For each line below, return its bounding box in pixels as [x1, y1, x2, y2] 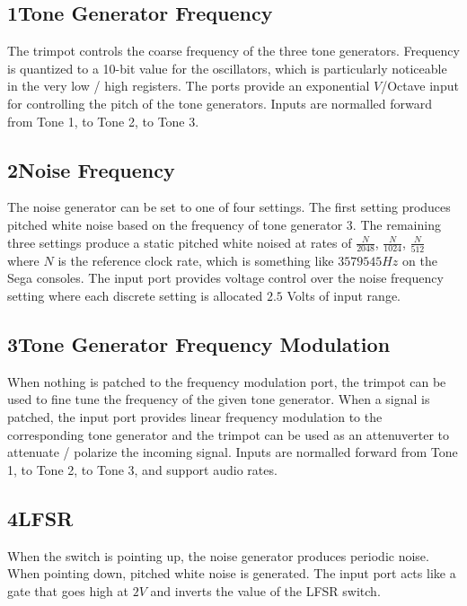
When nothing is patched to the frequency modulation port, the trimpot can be [7, 372, 446, 391]
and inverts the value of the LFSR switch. [150, 581, 381, 600]
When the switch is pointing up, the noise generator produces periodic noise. [7, 546, 429, 565]
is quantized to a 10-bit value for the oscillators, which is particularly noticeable [7, 58, 447, 77]
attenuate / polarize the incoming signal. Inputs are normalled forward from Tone [7, 443, 458, 461]
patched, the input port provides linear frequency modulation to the [7, 408, 383, 426]
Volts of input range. [286, 286, 401, 305]
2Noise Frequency [7, 155, 175, 183]
